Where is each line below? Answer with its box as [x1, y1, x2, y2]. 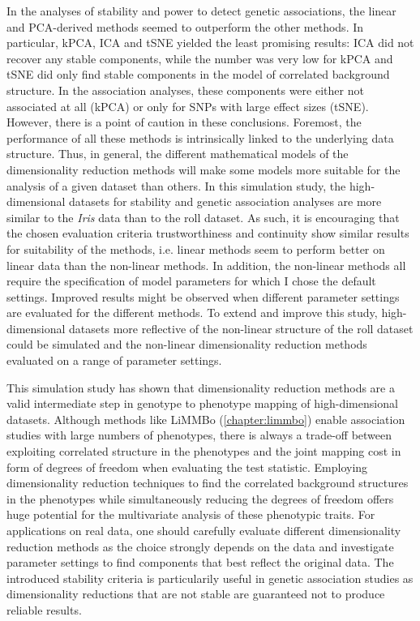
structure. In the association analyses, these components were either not [6, 81, 364, 98]
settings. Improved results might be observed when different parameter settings [6, 288, 400, 305]
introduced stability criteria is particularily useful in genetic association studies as [6, 569, 414, 586]
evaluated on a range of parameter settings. [6, 352, 222, 369]
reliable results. [6, 601, 82, 618]
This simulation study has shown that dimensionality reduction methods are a [6, 379, 395, 396]
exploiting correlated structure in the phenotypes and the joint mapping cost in [6, 443, 401, 460]
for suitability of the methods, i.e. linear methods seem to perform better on [6, 240, 385, 257]
